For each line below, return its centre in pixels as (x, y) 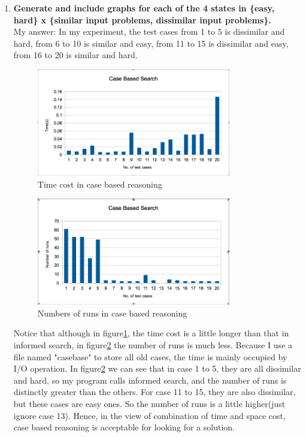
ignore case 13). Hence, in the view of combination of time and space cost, (149, 415)
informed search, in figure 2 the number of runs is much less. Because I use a (153, 344)
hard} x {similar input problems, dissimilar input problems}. (142, 19)
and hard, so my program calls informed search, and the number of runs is (150, 380)
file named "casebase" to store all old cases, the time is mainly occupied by (150, 356)
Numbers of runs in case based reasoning (112, 313)
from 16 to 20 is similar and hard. (75, 55)
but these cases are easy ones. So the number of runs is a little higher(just (149, 403)
